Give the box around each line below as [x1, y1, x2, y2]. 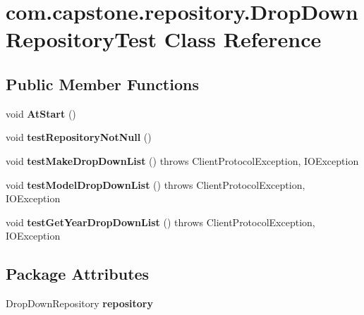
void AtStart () [6, 106, 76, 121]
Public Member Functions [6, 73, 199, 94]
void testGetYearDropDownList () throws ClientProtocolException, [6, 214, 315, 229]
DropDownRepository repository [6, 296, 153, 311]
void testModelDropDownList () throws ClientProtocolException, [6, 177, 305, 192]
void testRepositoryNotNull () [6, 130, 152, 144]
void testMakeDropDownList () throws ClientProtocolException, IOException [6, 153, 359, 168]
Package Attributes [6, 263, 150, 285]
